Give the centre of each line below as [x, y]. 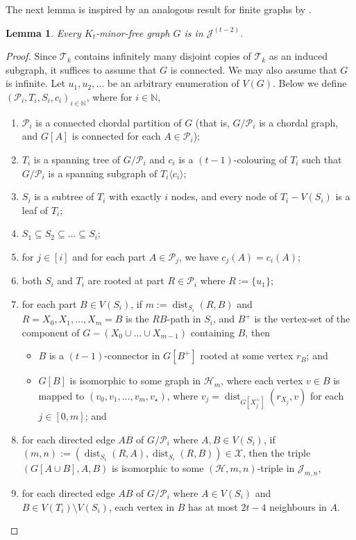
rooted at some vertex [247, 355]
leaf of [35, 210]
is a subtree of [64, 196]
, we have [198, 256]
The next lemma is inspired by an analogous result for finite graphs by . [159, 9]
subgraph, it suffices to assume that [81, 69]
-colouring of [260, 159]
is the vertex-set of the [302, 319]
